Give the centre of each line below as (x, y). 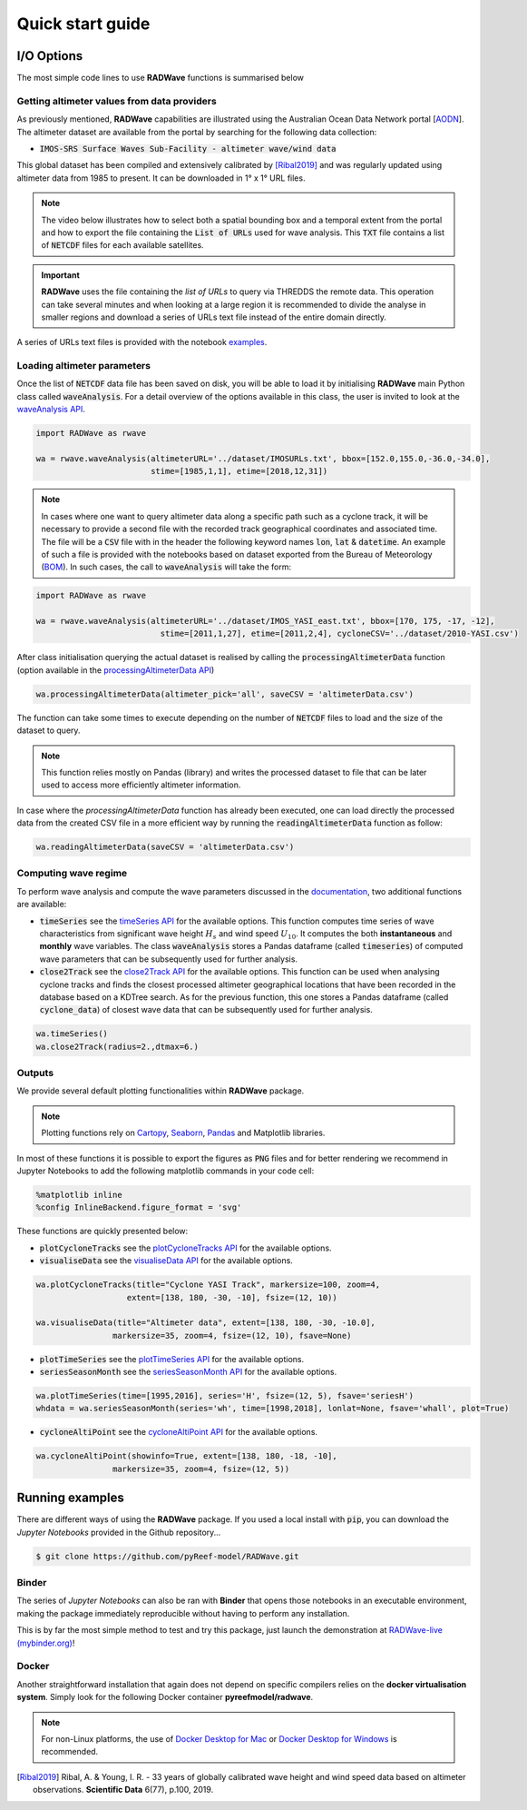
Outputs (35, 1073)
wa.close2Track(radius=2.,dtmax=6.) (117, 1046)
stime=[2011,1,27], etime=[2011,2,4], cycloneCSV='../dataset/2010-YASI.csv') (339, 634)
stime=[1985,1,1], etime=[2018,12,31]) (239, 471)
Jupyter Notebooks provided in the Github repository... (119, 1532)
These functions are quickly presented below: (102, 1231)
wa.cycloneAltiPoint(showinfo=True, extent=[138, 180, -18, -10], (186, 1456)
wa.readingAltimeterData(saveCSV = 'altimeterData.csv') (165, 847)
